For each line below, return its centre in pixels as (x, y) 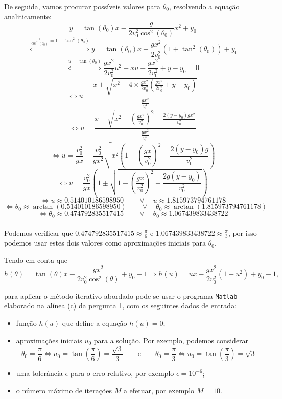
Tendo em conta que (36, 260)
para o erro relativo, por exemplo (122, 373)
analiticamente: (28, 16)
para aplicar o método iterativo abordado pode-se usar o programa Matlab (121, 295)
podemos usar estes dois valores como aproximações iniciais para (105, 243)
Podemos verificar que (39, 232)
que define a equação (95, 323)
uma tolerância (39, 373)
